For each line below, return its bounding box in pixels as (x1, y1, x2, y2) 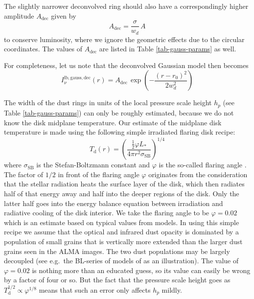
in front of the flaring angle (58, 169, 139, 179)
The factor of (4, 169, 44, 179)
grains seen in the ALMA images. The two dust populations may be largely (4, 246, 230, 256)
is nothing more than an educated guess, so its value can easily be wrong (32, 265, 251, 275)
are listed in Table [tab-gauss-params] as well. (99, 44, 236, 54)
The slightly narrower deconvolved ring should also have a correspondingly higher (4, 1, 249, 11)
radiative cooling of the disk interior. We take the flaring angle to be (4, 207, 209, 218)
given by (51, 10, 76, 21)
